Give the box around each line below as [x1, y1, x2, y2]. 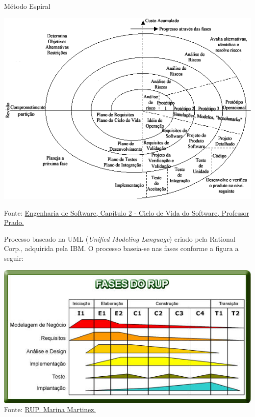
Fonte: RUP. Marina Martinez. [4, 404, 96, 415]
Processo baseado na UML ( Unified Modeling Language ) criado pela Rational [4, 233, 235, 244]
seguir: [4, 252, 24, 263]
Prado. [4, 217, 24, 227]
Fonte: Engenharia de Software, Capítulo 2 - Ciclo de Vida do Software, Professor [4, 207, 249, 218]
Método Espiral [4, 1, 51, 11]
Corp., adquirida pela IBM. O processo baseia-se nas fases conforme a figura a [4, 243, 239, 253]
